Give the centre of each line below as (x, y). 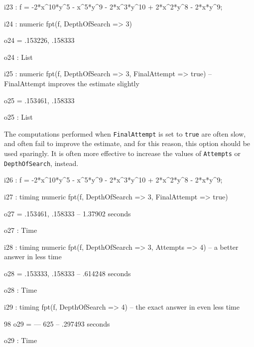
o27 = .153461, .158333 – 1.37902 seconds (67, 213)
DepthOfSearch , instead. (41, 163)
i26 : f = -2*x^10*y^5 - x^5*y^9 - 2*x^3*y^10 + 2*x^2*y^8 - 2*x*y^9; (113, 180)
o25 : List (18, 117)
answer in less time (33, 257)
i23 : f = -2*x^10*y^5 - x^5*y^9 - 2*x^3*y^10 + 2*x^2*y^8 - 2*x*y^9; (113, 6)
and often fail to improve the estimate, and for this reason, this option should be (127, 143)
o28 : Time (21, 290)
